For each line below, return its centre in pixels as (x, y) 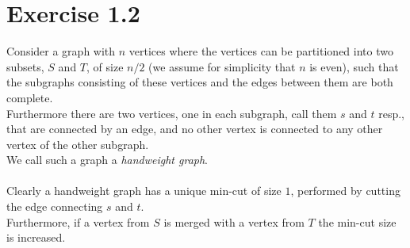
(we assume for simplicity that (222, 66)
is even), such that (354, 66)
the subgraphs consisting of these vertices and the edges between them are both (200, 82)
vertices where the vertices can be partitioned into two (261, 51)
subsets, (25, 66)
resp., (391, 113)
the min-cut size (357, 221)
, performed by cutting (345, 191)
